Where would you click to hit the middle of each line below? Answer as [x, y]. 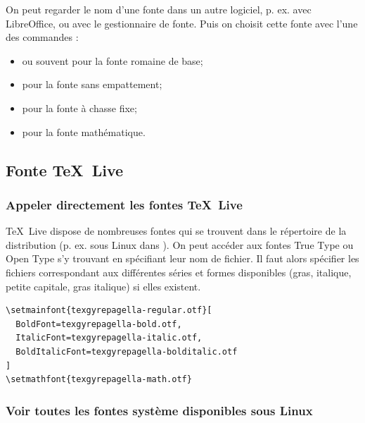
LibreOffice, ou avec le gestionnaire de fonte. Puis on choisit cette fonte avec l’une [182, 23]
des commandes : [42, 37]
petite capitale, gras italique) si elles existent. [103, 286]
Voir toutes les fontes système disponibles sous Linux [159, 410]
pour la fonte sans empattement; [92, 84]
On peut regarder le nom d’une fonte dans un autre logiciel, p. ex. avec [159, 9]
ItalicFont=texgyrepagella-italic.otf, [109, 338]
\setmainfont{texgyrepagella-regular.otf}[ [109, 311]
